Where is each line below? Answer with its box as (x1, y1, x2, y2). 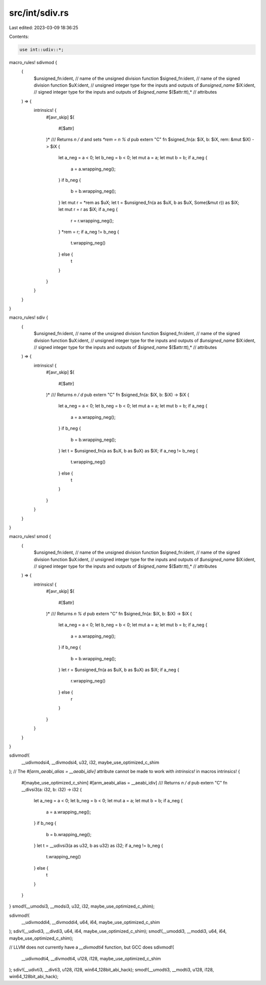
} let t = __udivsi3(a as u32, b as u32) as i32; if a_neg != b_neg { (33, 843, 164, 849)
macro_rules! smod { (9, 534, 51, 540)
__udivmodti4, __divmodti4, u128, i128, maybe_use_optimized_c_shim (21, 955, 161, 961)
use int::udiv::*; (19, 47, 64, 52)
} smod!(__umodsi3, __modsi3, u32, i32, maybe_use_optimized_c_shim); (9, 903, 155, 909)
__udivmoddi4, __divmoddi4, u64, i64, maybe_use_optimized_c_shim (21, 919, 160, 925)
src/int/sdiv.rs (9, 7, 69, 18)
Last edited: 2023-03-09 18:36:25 (9, 25, 78, 31)
